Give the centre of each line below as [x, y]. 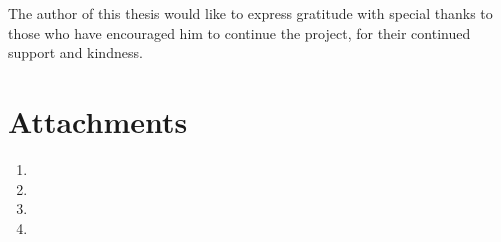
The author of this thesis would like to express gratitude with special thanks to [250, 13]
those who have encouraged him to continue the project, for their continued [239, 32]
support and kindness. [75, 52]
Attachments [98, 120]
